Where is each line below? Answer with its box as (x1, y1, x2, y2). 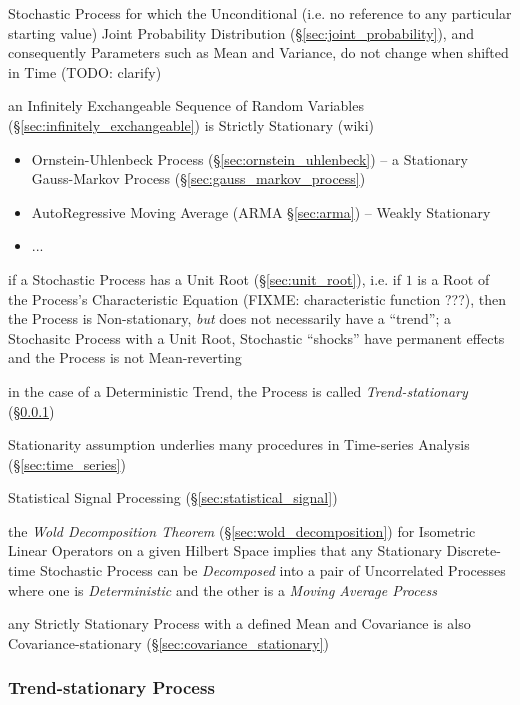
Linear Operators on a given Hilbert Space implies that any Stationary (8, 540, 442, 561)
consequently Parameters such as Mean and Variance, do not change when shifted (8, 42, 509, 63)
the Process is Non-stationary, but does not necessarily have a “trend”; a (8, 308, 451, 329)
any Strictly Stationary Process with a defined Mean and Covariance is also (8, 613, 471, 634)
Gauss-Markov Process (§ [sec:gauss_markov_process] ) (31, 168, 366, 189)
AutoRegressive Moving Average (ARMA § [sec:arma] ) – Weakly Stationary (31, 201, 491, 222)
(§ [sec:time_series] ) (8, 453, 126, 474)
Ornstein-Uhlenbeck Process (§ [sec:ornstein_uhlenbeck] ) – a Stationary (31, 148, 468, 169)
